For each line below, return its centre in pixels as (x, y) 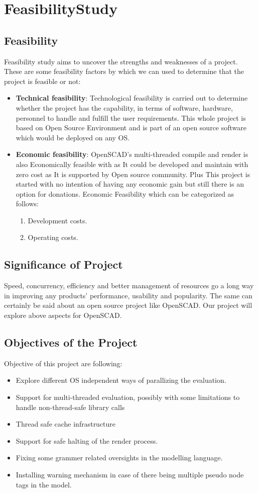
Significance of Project (63, 264)
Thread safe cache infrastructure (66, 424)
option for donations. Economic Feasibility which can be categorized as (125, 193)
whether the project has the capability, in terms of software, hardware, (124, 107)
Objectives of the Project (71, 342)
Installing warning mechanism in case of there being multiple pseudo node (130, 475)
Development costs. (57, 220)
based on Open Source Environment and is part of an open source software (131, 128)
